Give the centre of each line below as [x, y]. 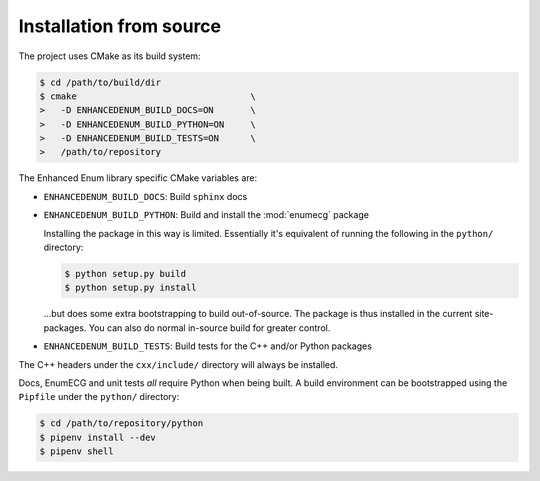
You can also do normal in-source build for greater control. [209, 327]
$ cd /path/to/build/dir [100, 82]
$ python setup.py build [125, 274]
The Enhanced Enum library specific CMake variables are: [138, 178]
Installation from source [120, 26]
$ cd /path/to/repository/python [121, 423]
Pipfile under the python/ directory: [99, 397]
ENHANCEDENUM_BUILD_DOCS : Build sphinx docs [145, 196]
